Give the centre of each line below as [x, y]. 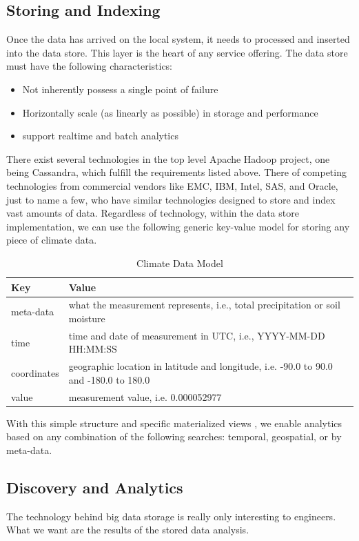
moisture [87, 318]
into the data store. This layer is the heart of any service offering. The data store [177, 52]
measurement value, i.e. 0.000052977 [145, 396]
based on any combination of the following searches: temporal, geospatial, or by [174, 436]
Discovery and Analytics [95, 487]
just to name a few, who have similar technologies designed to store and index [171, 199]
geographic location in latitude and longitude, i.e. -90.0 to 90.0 [201, 366]
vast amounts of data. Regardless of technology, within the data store [153, 213]
